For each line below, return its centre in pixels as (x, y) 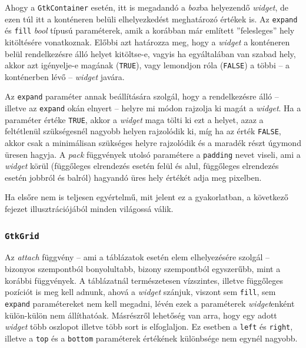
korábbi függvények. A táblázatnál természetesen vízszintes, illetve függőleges (144, 280)
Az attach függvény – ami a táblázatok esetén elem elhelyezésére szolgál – (137, 257)
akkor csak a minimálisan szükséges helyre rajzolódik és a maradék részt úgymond (153, 143)
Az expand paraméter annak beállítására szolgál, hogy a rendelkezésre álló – (142, 96)
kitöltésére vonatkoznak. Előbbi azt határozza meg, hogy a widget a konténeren (147, 42)
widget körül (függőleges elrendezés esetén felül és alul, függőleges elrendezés (142, 166)
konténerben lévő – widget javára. (65, 76)
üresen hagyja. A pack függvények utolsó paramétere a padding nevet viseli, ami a (153, 154)
